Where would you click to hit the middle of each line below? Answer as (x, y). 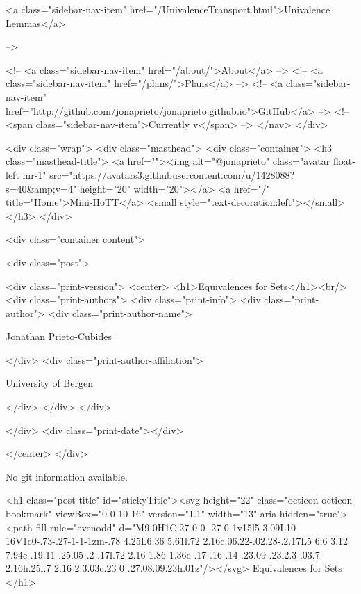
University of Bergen (49, 383)
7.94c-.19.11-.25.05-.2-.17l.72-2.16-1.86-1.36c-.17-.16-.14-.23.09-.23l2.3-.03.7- (165, 554)
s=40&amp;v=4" (41, 188)
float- (344, 161)
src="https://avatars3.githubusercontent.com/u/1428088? (172, 174)
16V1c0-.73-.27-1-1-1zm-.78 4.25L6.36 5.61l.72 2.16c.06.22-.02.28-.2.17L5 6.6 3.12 (177, 541)
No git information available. (67, 476)
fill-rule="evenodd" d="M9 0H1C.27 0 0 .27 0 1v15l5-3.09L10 (166, 527)
